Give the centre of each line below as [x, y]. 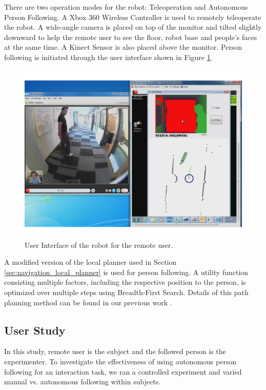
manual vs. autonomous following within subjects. [83, 382]
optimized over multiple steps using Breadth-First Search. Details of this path [126, 292]
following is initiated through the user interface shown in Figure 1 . [108, 57]
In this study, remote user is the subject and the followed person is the [115, 351]
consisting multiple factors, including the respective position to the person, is [125, 282]
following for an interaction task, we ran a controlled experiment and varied [123, 371]
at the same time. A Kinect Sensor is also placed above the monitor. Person [123, 47]
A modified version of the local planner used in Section [90, 262]
